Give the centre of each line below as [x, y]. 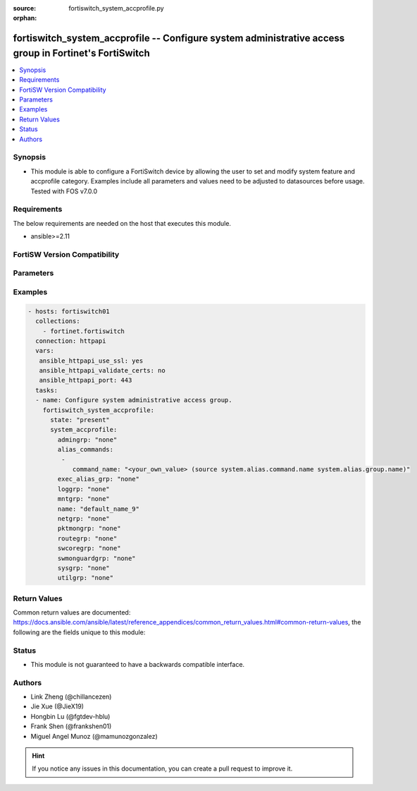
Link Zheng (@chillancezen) [71, 697]
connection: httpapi [71, 341]
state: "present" [80, 420]
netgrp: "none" [84, 518]
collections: [58, 321]
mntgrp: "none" [84, 499]
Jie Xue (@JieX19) [57, 706]
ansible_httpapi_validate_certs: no [102, 371]
